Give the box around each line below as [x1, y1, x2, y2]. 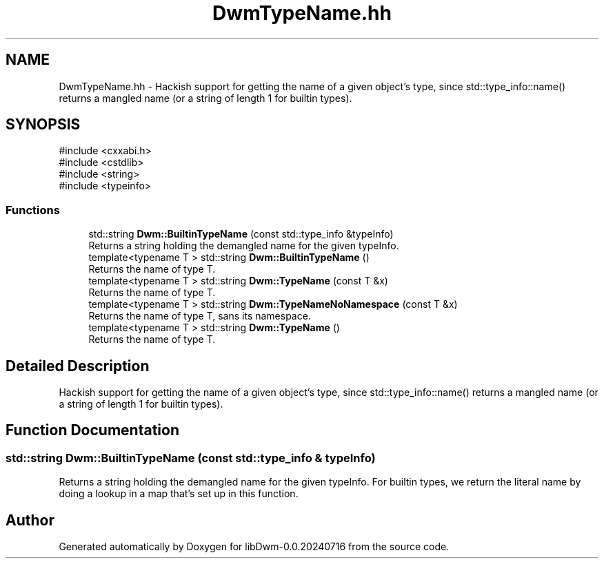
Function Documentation [6, 421, 179, 439]
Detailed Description [6, 357, 150, 375]
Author [6, 511, 54, 529]
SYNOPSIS [6, 116, 81, 134]
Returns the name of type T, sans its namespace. [88, 310, 311, 322]
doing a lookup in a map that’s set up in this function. [59, 488, 299, 500]
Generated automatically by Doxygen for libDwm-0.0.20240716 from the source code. [59, 541, 450, 553]
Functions [6, 202, 60, 217]
